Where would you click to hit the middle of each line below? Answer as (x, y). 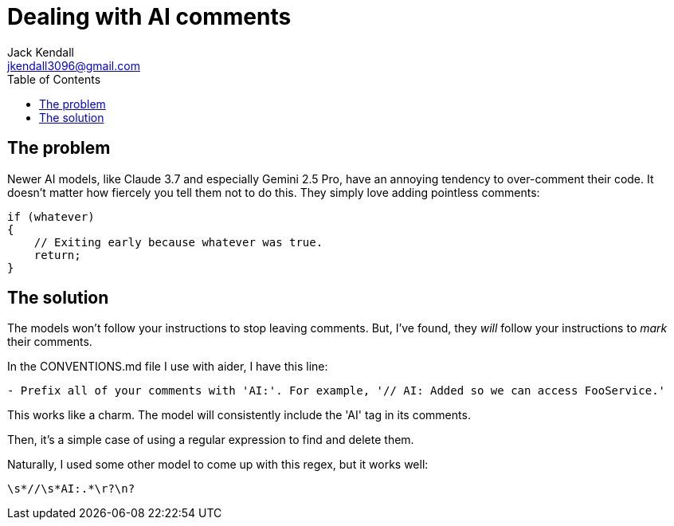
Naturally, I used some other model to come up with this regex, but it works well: (218, 465)
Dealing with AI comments (149, 17)
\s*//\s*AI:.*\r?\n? (71, 489)
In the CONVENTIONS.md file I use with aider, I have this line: (168, 367)
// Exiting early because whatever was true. (178, 242)
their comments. (50, 342)
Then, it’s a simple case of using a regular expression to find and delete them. (211, 440)
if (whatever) (51, 216)
